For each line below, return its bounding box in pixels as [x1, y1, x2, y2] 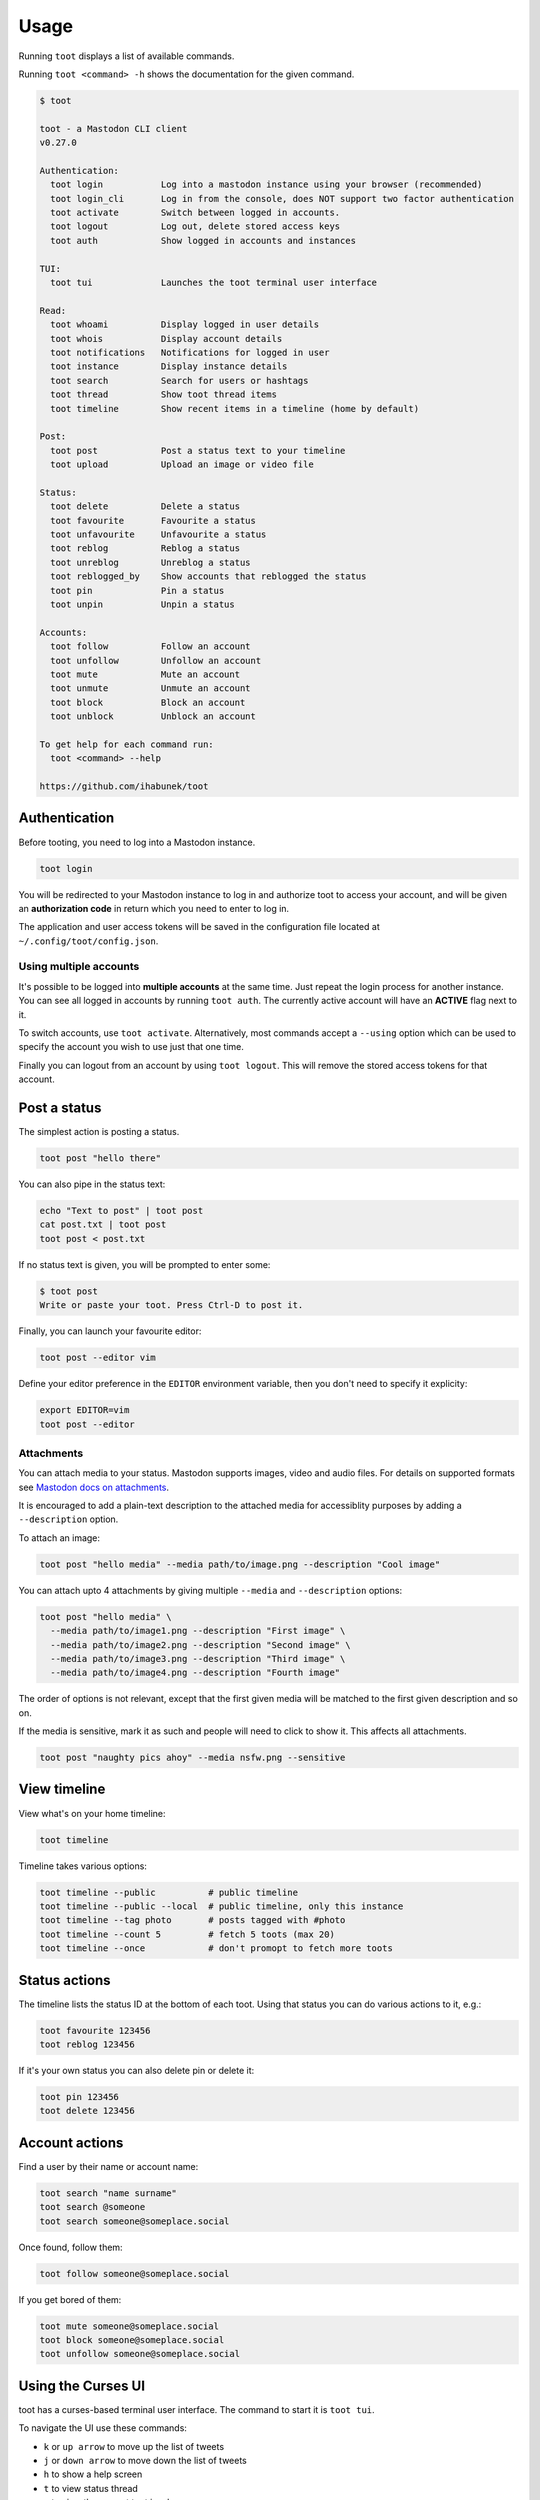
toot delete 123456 [39, 2105, 135, 2117]
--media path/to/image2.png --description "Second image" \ [50, 1639, 351, 1650]
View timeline [18, 1781, 106, 1798]
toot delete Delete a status [50, 501, 240, 512]
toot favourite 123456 [39, 2025, 151, 2036]
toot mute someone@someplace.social [39, 2320, 220, 2332]
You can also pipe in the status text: [18, 1178, 166, 1190]
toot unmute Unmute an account [50, 683, 251, 694]
